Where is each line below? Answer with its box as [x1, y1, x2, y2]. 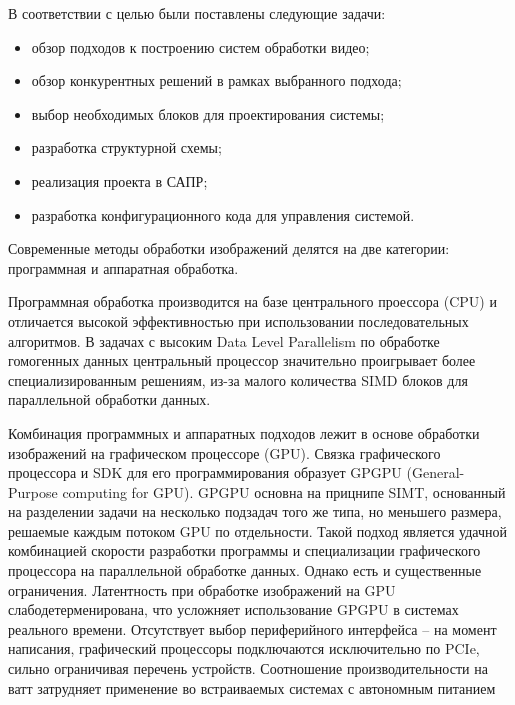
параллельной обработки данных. [8, 389, 211, 410]
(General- [406, 462, 465, 483]
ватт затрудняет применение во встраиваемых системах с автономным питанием [8, 677, 496, 698]
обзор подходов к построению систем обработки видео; [31, 36, 370, 57]
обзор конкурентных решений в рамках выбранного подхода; [31, 70, 402, 91]
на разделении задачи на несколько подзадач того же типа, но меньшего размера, [8, 501, 502, 522]
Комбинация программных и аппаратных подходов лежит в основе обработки [8, 422, 480, 443]
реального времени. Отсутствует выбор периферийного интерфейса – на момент [8, 618, 497, 639]
